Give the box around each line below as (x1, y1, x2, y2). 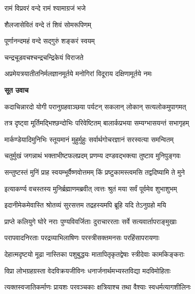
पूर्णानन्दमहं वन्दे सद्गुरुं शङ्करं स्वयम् (4, 36, 95, 46)
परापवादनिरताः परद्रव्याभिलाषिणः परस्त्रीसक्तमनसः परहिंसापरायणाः (4, 232, 160, 243)
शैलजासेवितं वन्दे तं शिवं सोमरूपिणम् (4, 19, 92, 29)
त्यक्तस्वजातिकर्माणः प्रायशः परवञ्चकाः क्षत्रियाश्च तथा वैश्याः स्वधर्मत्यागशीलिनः (4, 282, 191, 292)
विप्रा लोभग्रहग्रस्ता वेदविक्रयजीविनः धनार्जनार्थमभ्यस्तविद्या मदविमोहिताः (4, 265, 171, 275)
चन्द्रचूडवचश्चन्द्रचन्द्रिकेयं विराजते (4, 52, 84, 62)
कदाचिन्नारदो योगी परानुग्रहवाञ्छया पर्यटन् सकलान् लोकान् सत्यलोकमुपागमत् (4, 101, 186, 111)
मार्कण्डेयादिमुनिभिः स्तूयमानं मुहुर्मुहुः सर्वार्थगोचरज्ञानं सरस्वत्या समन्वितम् (4, 134, 174, 144)
